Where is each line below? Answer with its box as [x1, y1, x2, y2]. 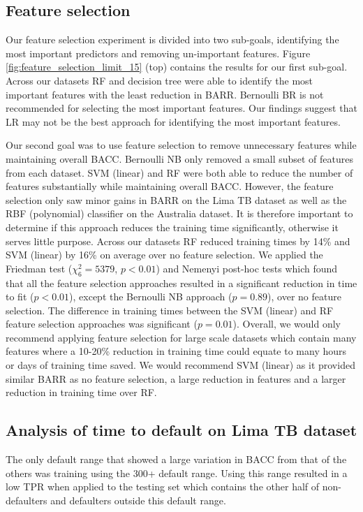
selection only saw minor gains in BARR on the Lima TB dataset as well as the [6, 192, 347, 207]
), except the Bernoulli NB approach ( [69, 289, 232, 304]
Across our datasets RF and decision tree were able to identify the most [6, 73, 313, 87]
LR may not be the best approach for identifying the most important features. [6, 114, 341, 129]
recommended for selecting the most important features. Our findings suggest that [6, 101, 357, 115]
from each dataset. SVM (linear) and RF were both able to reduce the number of [6, 165, 353, 180]
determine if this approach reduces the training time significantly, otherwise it [6, 219, 339, 234]
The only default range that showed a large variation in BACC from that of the [6, 452, 347, 467]
